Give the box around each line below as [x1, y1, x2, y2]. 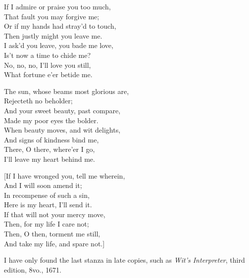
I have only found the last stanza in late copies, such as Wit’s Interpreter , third [4, 255, 245, 265]
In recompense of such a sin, [4, 189, 90, 200]
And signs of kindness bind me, [4, 134, 99, 144]
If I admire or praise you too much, [4, 1, 111, 11]
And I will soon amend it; [4, 180, 82, 190]
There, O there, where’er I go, [4, 144, 95, 154]
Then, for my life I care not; [4, 219, 89, 229]
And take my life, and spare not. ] [4, 238, 105, 248]
